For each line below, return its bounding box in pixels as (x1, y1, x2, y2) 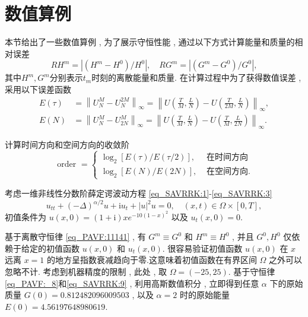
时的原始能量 (179, 289, 230, 301)
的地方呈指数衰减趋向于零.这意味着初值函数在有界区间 (47, 253, 257, 266)
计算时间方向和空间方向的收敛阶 (5, 138, 129, 151)
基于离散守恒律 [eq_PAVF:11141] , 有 (5, 230, 146, 243)
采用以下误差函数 (5, 83, 71, 95)
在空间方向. (207, 167, 250, 176)
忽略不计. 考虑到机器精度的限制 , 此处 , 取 (5, 265, 167, 277)
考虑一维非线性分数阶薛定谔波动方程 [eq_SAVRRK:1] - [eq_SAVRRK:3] (5, 186, 272, 199)
